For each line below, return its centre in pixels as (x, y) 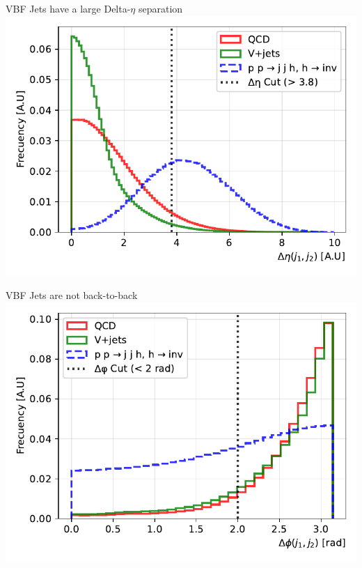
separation (160, 8)
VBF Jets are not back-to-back (72, 295)
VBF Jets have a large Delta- (68, 8)
